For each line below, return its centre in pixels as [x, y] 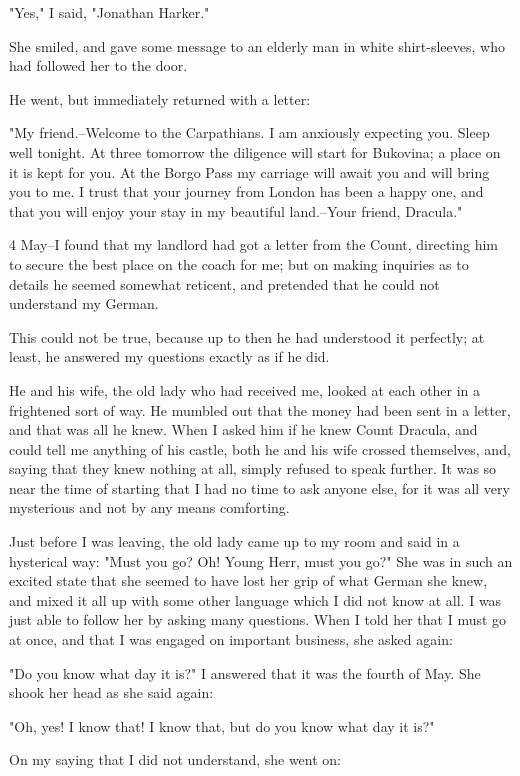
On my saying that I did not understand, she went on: [175, 759]
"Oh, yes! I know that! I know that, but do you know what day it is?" [222, 725]
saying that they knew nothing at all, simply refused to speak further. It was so [253, 468]
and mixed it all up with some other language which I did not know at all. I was [255, 599]
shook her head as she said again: [111, 692]
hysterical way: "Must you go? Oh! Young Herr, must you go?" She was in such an [261, 560]
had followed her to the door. [98, 65]
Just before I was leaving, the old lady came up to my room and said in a [234, 541]
